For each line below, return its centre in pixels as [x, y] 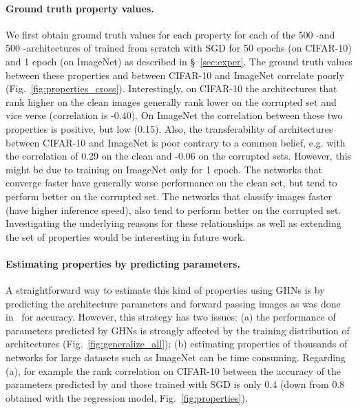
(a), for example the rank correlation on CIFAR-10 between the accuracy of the [173, 370]
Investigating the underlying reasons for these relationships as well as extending [173, 223]
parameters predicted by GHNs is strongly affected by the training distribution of [178, 330]
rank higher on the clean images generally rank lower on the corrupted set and [171, 101]
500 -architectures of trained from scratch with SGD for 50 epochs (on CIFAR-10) [179, 48]
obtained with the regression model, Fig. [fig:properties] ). [127, 397]
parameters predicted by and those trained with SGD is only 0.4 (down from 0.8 [175, 384]
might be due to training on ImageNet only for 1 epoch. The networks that [164, 169]
